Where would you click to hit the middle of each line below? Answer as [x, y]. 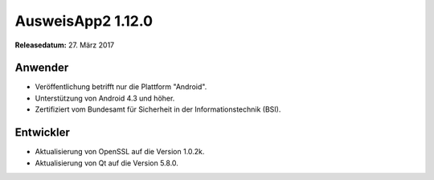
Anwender [42, 68]
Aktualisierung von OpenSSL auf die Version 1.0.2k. [120, 152]
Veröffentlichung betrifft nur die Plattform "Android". [121, 87]
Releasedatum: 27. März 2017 [65, 45]
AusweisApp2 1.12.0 [84, 21]
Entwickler [42, 133]
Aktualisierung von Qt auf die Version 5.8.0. [106, 163]
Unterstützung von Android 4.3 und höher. [105, 98]
